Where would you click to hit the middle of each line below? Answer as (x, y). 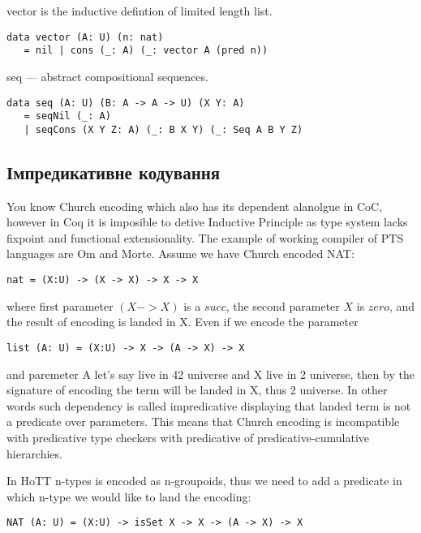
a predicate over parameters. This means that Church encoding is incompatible (203, 421)
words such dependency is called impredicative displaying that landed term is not (209, 405)
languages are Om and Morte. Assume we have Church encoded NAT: (180, 254)
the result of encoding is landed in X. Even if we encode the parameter (183, 322)
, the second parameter (283, 305)
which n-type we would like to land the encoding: (129, 496)
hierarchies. (34, 453)
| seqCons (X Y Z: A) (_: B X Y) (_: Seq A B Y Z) (163, 129)
